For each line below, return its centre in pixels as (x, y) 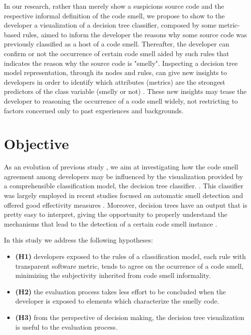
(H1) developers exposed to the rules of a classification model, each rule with (131, 256)
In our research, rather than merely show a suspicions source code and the (114, 6)
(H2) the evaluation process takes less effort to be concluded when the (120, 291)
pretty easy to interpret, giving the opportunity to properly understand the (116, 214)
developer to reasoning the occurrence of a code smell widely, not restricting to (121, 100)
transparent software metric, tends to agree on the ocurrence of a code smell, (129, 266)
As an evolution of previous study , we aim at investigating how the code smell (121, 167)
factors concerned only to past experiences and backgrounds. (94, 110)
